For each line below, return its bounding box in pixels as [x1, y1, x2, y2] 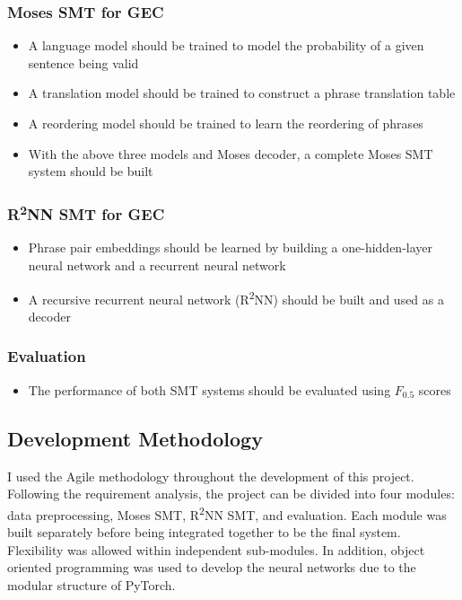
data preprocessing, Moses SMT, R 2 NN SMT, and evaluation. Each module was [7, 502, 447, 524]
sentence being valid [28, 53, 139, 72]
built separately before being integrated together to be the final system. [7, 522, 401, 541]
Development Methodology [7, 424, 263, 452]
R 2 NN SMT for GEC [7, 200, 165, 225]
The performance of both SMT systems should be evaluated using [28, 380, 391, 399]
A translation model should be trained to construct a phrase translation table [28, 84, 456, 102]
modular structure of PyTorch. [7, 575, 176, 594]
